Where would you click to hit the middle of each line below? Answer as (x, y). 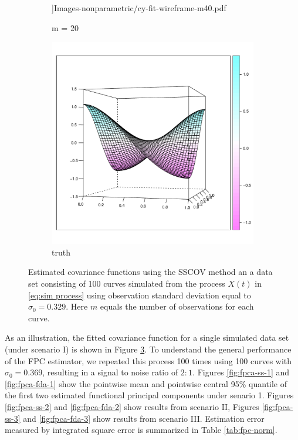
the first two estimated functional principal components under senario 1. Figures (149, 395)
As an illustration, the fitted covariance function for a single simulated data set (147, 337)
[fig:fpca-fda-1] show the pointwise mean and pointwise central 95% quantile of (146, 383)
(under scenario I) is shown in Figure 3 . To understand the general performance (148, 349)
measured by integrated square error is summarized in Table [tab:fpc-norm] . (141, 430)
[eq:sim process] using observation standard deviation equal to (140, 295)
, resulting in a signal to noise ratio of (110, 372)
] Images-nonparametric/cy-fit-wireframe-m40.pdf (139, 8)
